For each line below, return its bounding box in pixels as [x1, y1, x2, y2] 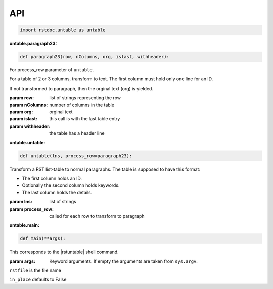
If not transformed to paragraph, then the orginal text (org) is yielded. [9, 85, 154, 91]
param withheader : [9, 123, 51, 129]
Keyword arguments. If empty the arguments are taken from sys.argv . [49, 258, 198, 264]
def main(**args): [20, 236, 66, 241]
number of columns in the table [49, 102, 115, 108]
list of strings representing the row [49, 95, 121, 101]
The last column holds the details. [22, 189, 93, 195]
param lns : [9, 199, 32, 205]
